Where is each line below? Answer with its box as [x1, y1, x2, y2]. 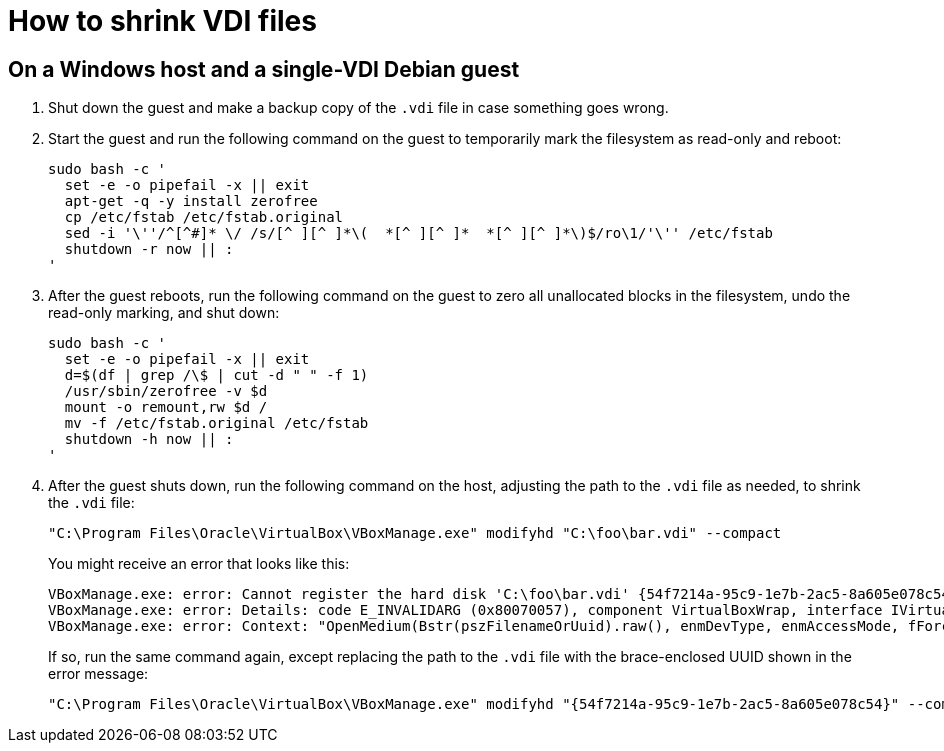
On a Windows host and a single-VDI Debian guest [8, 56, 520, 82]
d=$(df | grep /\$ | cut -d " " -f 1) [64, 367, 369, 384]
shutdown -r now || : [64, 241, 234, 258]
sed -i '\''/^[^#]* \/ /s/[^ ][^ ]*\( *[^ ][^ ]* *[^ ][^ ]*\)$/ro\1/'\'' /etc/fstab [64, 225, 773, 242]
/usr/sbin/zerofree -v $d [64, 383, 268, 400]
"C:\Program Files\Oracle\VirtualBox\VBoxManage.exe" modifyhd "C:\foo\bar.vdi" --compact [48, 525, 782, 542]
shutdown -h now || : [64, 431, 234, 448]
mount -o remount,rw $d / [64, 399, 268, 416]
